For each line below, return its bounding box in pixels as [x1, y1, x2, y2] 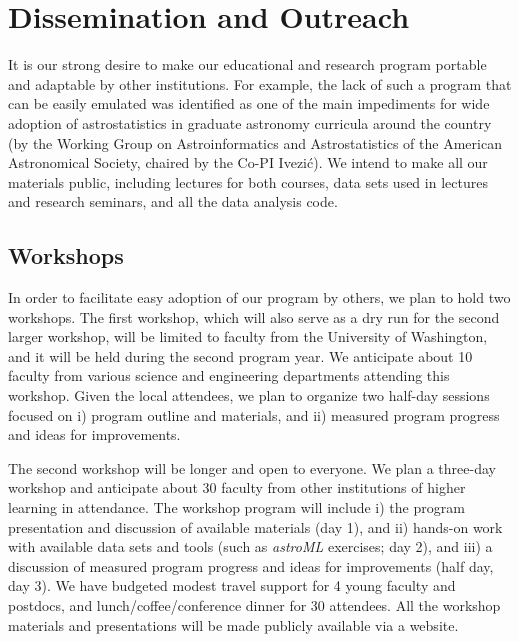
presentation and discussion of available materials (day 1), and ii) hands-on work [8, 516, 503, 537]
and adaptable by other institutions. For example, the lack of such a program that [8, 73, 512, 94]
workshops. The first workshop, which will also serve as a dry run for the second [8, 306, 500, 327]
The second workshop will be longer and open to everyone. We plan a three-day [8, 457, 496, 478]
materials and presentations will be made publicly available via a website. [8, 614, 459, 635]
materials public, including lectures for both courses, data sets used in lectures [8, 171, 488, 192]
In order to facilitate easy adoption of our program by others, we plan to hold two [8, 287, 511, 308]
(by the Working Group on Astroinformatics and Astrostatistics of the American [8, 132, 502, 153]
